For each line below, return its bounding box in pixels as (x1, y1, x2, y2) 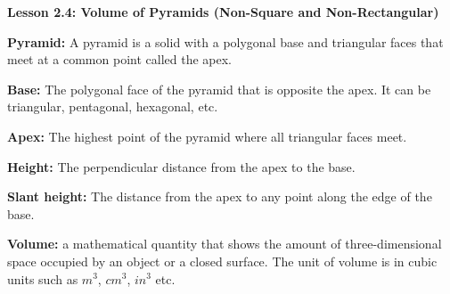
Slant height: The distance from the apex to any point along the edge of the (7, 187, 432, 206)
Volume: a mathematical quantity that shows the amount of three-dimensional (7, 234, 442, 253)
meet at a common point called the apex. (7, 50, 232, 69)
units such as (7, 269, 78, 288)
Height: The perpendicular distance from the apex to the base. (7, 157, 356, 176)
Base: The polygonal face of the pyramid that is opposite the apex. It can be (7, 79, 431, 98)
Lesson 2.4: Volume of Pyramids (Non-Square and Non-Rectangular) (7, 3, 439, 20)
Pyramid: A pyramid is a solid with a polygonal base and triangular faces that (7, 32, 444, 51)
